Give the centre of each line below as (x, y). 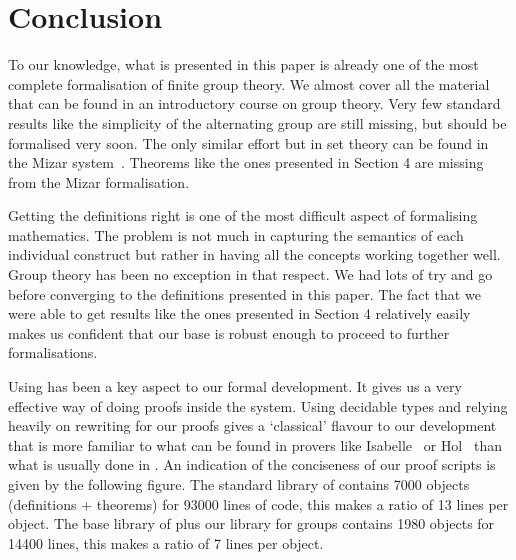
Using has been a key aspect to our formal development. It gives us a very (235, 386)
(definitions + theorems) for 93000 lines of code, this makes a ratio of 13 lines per (258, 503)
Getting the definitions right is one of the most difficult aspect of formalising (243, 215)
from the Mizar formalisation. (99, 181)
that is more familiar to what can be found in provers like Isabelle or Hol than (255, 444)
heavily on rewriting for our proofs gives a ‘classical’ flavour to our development (252, 425)
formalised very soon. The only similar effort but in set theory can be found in (248, 142)
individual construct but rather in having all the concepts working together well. (254, 254)
